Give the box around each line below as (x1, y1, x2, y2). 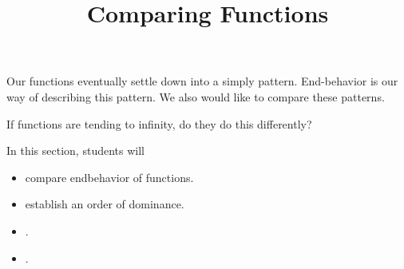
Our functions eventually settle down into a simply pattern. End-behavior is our (6, 73, 398, 89)
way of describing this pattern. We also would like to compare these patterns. (6, 88, 385, 105)
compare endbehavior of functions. (25, 168, 194, 185)
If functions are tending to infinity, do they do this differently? (6, 115, 312, 132)
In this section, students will (6, 142, 145, 159)
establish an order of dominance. (25, 196, 184, 212)
